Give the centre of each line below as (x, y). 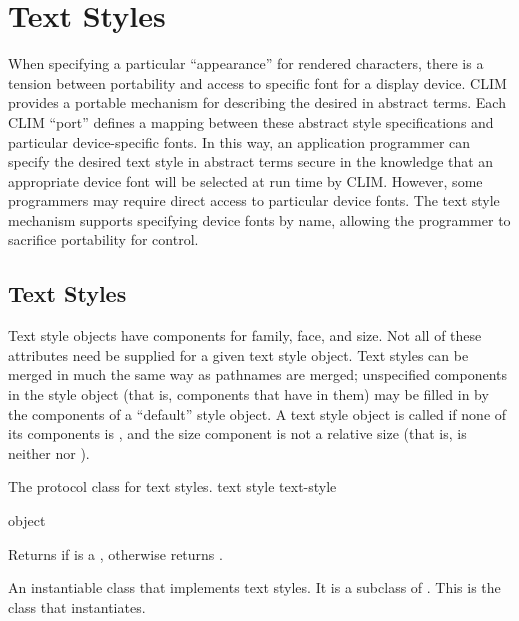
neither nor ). (49, 452)
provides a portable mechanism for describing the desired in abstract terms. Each (257, 102)
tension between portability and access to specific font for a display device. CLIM (257, 82)
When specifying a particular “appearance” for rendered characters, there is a (246, 63)
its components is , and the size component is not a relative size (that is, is (237, 433)
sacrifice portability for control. (103, 239)
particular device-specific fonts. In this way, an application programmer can (239, 141)
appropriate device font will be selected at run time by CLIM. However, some (245, 180)
